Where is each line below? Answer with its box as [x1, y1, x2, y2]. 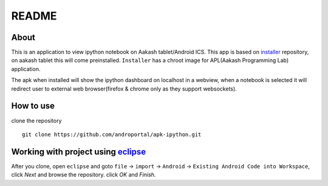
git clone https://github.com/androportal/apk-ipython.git [22, 131, 202, 138]
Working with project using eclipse [11, 146, 146, 157]
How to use [11, 101, 55, 111]
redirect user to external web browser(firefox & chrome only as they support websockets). [11, 85, 237, 92]
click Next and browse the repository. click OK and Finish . [11, 171, 156, 179]
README [11, 9, 57, 22]
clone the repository [11, 117, 62, 124]
